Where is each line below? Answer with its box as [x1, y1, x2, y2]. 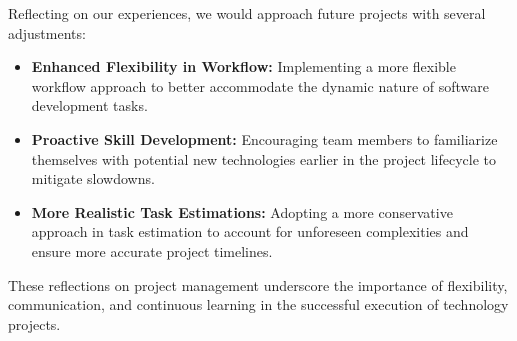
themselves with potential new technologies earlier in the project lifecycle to [31, 148, 497, 169]
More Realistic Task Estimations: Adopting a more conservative [31, 201, 453, 222]
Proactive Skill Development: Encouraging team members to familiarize [31, 128, 498, 149]
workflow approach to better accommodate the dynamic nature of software [31, 75, 489, 96]
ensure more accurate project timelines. [31, 240, 273, 261]
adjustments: [8, 22, 86, 43]
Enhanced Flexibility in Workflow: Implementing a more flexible [31, 56, 456, 77]
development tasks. [31, 95, 148, 116]
